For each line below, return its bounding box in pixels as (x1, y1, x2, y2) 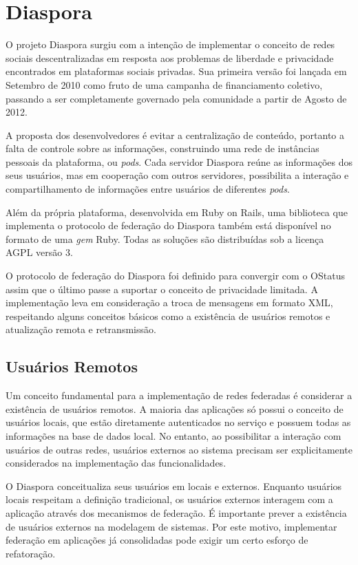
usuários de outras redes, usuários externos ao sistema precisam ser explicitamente (6, 442, 352, 456)
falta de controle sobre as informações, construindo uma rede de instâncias (6, 141, 319, 156)
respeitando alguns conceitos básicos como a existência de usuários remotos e (6, 308, 330, 323)
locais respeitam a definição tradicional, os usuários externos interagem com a (6, 492, 333, 507)
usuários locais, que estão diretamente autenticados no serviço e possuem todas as (6, 415, 351, 429)
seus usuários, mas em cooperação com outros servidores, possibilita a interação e (6, 168, 349, 182)
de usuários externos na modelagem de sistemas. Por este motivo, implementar (6, 519, 337, 533)
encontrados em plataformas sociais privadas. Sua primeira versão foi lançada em (6, 64, 347, 78)
